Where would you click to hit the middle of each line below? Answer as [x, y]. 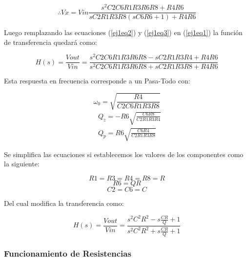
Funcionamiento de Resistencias [68, 253]
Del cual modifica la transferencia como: [64, 203]
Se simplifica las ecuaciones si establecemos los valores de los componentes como [124, 154]
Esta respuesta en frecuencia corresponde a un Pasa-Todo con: [97, 81]
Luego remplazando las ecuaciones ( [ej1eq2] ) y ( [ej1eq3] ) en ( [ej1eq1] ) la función [123, 32]
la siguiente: [22, 164]
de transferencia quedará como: [51, 42]
